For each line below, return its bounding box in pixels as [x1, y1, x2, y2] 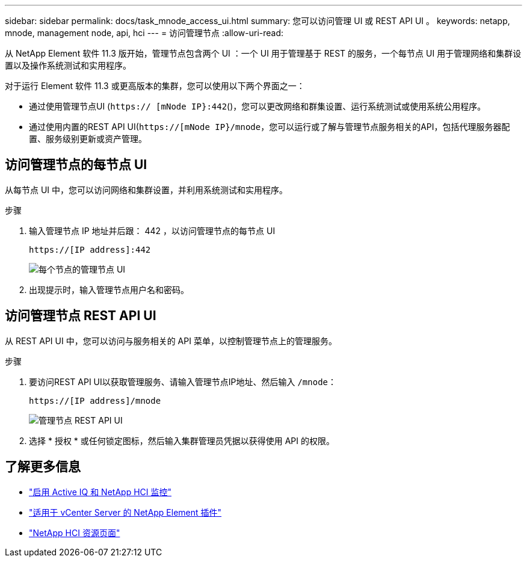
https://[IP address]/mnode [29, 395, 161, 406]
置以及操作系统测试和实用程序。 [5, 60, 131, 70]
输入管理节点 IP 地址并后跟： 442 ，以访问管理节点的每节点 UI [29, 225, 276, 236]
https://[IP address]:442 [29, 244, 151, 255]
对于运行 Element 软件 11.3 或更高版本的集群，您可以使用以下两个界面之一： [5, 81, 305, 91]
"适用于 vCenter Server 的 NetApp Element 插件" [29, 507, 222, 517]
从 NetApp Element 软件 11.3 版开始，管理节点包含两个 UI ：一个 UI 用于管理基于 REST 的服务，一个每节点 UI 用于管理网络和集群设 [5, 48, 522, 58]
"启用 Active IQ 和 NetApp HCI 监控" [29, 486, 172, 497]
